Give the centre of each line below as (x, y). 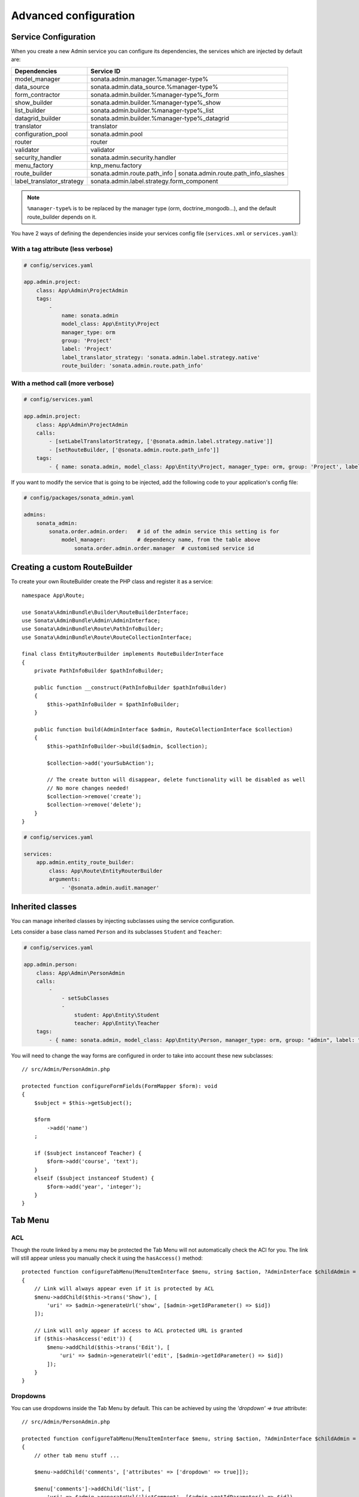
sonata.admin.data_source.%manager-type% (154, 87)
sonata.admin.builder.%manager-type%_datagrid (160, 118)
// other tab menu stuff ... (77, 1455)
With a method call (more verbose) (63, 383)
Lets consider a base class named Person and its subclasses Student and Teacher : (116, 932)
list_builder (30, 110)
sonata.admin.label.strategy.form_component (154, 181)
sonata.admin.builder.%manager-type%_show (156, 102)
